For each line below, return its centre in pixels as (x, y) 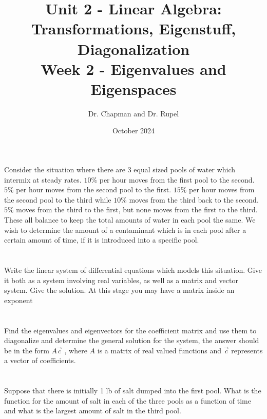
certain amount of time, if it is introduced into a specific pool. (102, 240)
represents (247, 350)
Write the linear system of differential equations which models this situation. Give (133, 270)
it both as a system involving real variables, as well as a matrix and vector (121, 280)
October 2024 (133, 131)
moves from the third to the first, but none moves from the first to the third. (137, 209)
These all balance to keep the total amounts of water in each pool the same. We (130, 220)
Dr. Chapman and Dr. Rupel (133, 113)
